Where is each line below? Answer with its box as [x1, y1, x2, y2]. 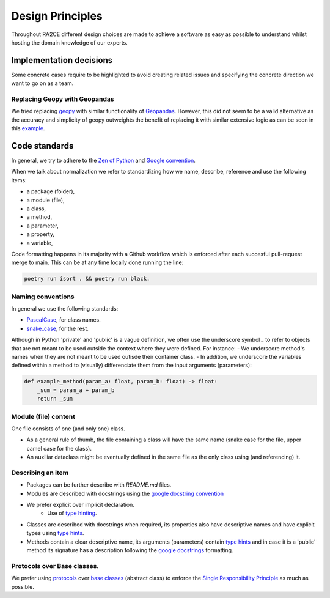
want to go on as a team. [11, 79, 74, 87]
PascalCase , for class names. [26, 316, 101, 323]
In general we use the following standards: [11, 305, 119, 312]
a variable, [26, 239, 53, 246]
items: [11, 176, 27, 183]
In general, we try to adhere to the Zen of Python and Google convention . [11, 157, 196, 164]
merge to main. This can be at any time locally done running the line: [11, 259, 184, 266]
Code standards [11, 141, 74, 151]
